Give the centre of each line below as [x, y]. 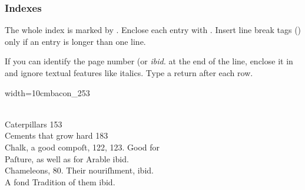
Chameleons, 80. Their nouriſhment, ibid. [79, 170]
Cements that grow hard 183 [57, 135]
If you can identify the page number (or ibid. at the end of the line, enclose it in [149, 61]
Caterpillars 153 [34, 124]
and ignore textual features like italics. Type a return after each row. [129, 73]
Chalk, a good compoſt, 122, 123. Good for [82, 147]
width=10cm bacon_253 [47, 92]
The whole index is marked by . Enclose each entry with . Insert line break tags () [153, 30]
